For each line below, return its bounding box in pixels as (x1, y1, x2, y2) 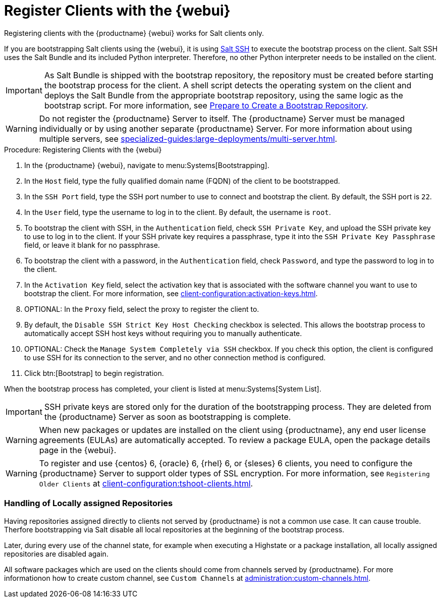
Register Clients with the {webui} (4, 2, 231, 19)
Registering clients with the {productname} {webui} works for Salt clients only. (4, 28, 264, 37)
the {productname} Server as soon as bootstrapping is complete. (44, 411, 291, 422)
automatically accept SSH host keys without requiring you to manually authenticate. (24, 329, 302, 338)
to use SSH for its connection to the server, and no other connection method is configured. (24, 353, 326, 362)
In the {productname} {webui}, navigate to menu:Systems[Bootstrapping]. (24, 160, 269, 170)
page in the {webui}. (39, 445, 117, 455)
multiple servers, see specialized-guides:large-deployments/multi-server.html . (39, 133, 338, 144)
